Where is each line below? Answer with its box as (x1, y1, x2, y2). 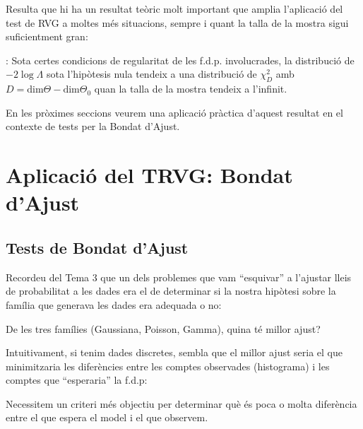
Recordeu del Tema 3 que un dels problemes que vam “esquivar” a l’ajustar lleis (6, 269, 352, 284)
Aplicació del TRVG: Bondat (6, 160, 293, 189)
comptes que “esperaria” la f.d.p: (6, 372, 148, 387)
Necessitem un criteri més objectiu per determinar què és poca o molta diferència (6, 396, 357, 411)
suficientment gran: (6, 29, 88, 44)
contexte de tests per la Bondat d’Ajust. (6, 119, 180, 134)
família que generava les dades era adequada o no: (6, 297, 222, 312)
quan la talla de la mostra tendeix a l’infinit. (94, 81, 287, 96)
